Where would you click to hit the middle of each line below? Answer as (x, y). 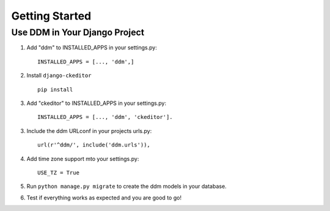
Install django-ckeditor (59, 76)
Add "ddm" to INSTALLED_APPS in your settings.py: (92, 48)
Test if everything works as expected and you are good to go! (104, 198)
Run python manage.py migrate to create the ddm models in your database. (127, 187)
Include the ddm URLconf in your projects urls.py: (89, 131)
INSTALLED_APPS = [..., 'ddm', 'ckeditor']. (105, 117)
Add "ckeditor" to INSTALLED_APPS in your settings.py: (96, 103)
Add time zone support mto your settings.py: (83, 159)
